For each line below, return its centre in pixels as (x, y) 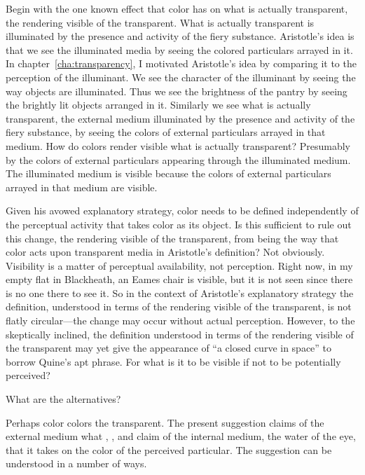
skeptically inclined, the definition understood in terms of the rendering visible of (180, 334)
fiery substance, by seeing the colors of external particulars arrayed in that (166, 132)
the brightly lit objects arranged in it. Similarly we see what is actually (158, 105)
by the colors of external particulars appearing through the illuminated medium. (178, 159)
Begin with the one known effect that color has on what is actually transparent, (177, 8)
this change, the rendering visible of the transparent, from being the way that (172, 238)
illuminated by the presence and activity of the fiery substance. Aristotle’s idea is (180, 36)
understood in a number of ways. (76, 463)
